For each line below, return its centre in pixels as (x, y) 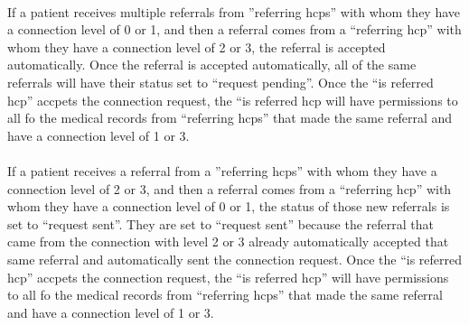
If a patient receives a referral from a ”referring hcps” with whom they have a (222, 170)
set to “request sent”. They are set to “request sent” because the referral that (221, 223)
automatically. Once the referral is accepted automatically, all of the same (212, 65)
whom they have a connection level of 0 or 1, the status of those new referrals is (229, 206)
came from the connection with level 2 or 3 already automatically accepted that (228, 241)
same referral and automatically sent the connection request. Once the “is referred (234, 259)
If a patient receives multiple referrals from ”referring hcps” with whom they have (234, 11)
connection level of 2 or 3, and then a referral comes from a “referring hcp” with (230, 188)
